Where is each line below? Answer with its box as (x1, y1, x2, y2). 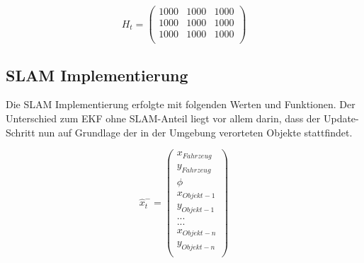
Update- (323, 110, 359, 125)
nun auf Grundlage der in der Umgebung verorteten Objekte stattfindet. (38, 124, 353, 139)
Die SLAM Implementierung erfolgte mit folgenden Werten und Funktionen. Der (6, 97, 356, 112)
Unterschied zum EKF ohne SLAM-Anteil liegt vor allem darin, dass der (6, 110, 321, 125)
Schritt (6, 124, 35, 139)
